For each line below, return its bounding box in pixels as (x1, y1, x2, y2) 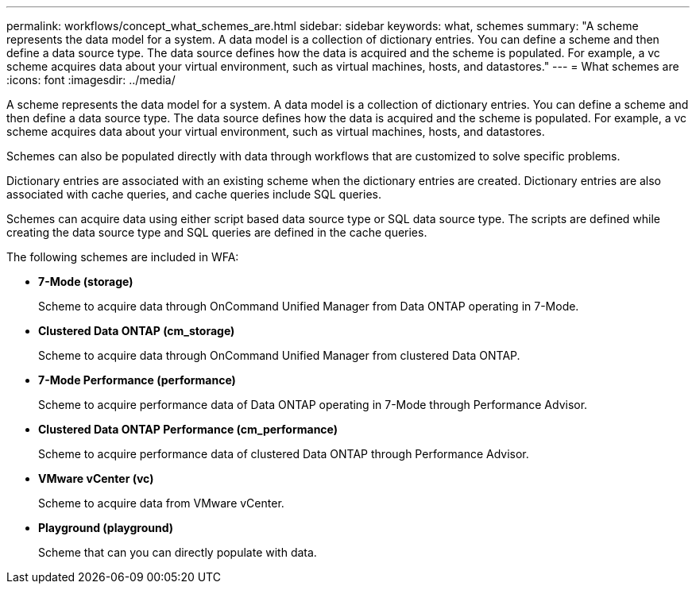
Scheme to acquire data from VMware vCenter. (38, 496, 284, 510)
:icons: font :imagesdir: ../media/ (6, 73, 176, 87)
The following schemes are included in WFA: (6, 250, 239, 264)
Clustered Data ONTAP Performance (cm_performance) (38, 422, 338, 436)
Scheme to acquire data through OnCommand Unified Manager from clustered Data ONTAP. (38, 349, 520, 362)
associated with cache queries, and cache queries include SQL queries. (6, 187, 382, 201)
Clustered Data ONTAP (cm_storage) (38, 324, 235, 337)
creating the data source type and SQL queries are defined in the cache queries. (6, 226, 427, 239)
